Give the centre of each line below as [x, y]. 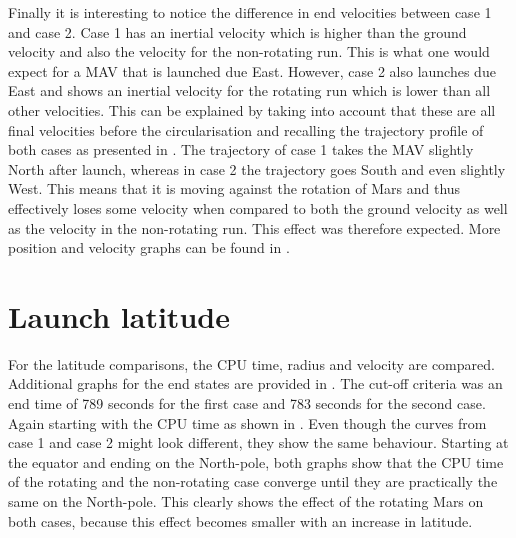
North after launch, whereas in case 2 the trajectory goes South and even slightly [257, 168]
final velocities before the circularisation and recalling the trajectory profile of [246, 129]
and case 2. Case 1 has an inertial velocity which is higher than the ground [237, 31]
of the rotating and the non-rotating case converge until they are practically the [253, 481]
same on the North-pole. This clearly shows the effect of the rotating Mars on [246, 501]
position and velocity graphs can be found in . [149, 247]
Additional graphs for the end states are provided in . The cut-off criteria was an [255, 383]
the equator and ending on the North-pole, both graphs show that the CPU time [256, 461]
